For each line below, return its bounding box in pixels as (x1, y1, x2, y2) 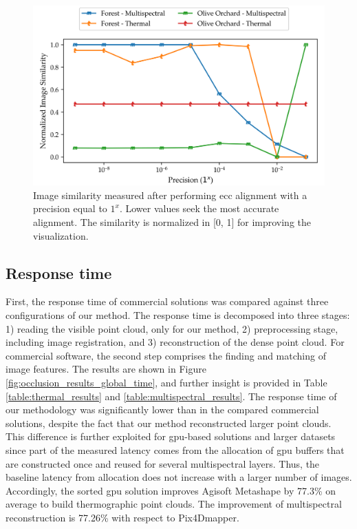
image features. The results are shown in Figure (6, 362, 206, 376)
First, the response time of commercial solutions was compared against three (6, 294, 329, 309)
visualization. (33, 228, 89, 242)
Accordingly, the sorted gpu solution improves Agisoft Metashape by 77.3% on (6, 483, 336, 497)
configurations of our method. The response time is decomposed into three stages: (6, 308, 350, 322)
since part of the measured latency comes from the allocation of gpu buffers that (6, 442, 345, 457)
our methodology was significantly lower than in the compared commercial (6, 402, 319, 417)
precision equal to (33, 201, 107, 216)
